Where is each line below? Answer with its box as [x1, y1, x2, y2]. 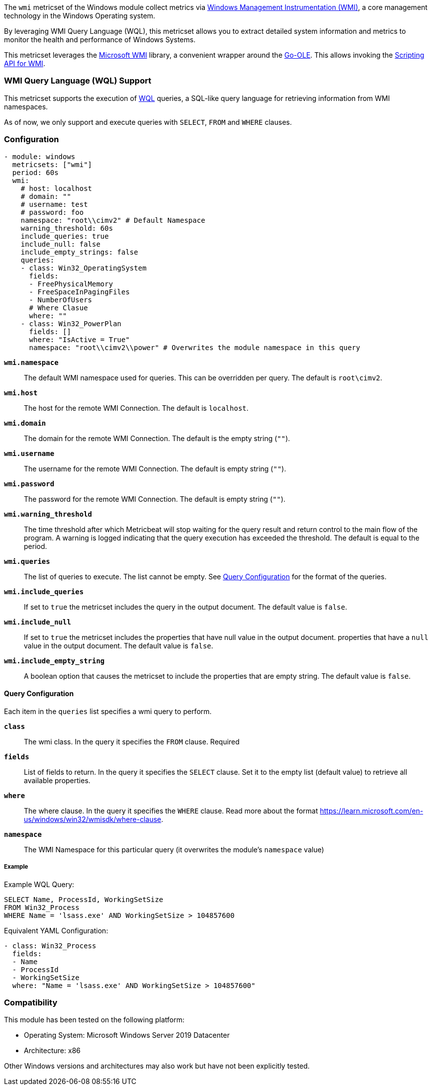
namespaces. [4, 102, 48, 111]
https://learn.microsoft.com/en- [320, 806, 424, 815]
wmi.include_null [4, 618, 71, 626]
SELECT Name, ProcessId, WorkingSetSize [4, 895, 164, 904]
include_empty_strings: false [20, 248, 138, 256]
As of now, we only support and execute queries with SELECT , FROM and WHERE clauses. [4, 117, 292, 126]
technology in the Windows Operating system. [4, 11, 156, 20]
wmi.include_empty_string [4, 656, 105, 665]
